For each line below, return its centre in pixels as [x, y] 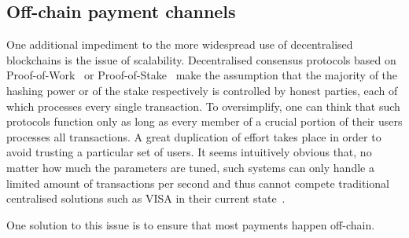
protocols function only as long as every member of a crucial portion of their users [204, 121]
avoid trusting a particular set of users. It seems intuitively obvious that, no [189, 152]
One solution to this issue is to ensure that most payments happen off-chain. [191, 224]
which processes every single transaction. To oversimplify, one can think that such [203, 106]
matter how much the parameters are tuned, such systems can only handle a [190, 167]
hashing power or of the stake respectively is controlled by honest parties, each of [202, 90]
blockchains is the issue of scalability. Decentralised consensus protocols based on [201, 59]
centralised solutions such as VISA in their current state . [146, 198]
